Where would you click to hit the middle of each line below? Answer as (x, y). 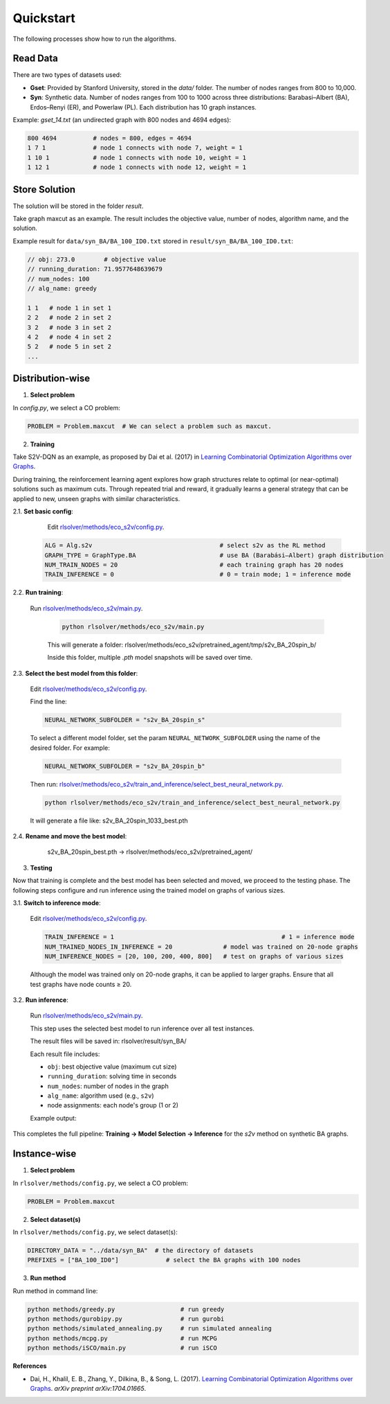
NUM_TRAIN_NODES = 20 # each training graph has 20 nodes (194, 565)
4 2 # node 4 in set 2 (69, 337)
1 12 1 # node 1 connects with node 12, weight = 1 (137, 167)
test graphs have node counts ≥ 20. (81, 984)
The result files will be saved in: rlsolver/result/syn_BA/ (108, 1041)
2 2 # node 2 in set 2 (69, 318)
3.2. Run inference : (40, 1000)
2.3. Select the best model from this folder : (75, 673)
